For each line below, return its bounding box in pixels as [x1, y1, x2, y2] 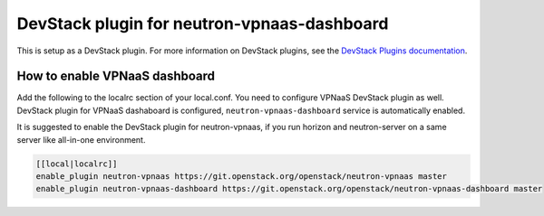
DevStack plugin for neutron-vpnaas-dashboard [16, 14, 389, 33]
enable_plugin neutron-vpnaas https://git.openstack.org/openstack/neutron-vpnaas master [35, 172, 448, 181]
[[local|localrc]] [35, 158, 118, 169]
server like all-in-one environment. [16, 134, 146, 145]
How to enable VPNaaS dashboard [16, 69, 216, 84]
